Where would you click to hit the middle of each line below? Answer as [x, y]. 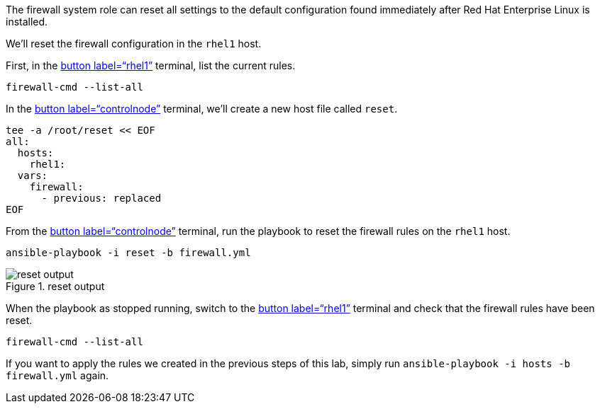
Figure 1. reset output [55, 286]
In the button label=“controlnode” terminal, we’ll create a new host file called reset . [202, 109]
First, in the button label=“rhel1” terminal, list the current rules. [151, 65]
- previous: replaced [101, 198]
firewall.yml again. [57, 375]
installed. [27, 22]
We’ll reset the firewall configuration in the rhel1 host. [134, 44]
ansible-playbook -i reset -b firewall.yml [128, 253]
